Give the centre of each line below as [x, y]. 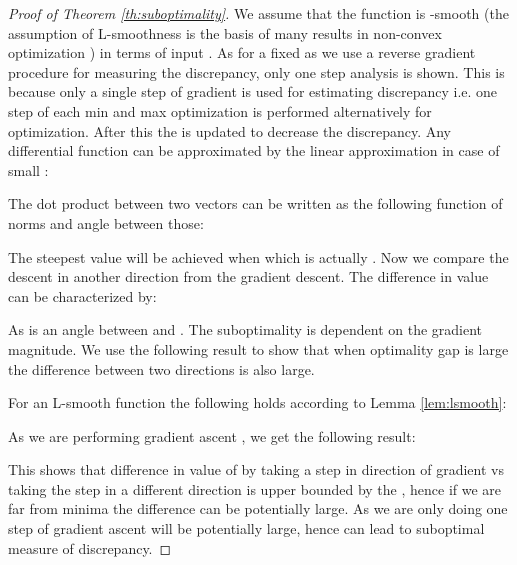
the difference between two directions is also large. [161, 368]
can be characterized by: [82, 295]
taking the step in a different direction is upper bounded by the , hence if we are [255, 488]
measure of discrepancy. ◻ [90, 547]
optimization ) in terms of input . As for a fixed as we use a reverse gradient [242, 52]
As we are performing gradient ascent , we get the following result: [212, 435]
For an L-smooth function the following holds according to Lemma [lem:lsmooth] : [257, 402]
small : [28, 169]
